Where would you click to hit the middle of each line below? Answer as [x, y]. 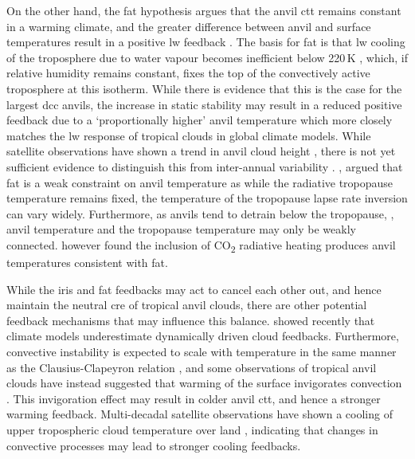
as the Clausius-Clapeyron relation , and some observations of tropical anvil [192, 367]
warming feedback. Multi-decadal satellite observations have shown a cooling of [200, 414]
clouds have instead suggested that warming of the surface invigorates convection [204, 383]
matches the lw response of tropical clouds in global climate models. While [189, 135]
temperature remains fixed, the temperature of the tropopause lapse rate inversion [207, 198]
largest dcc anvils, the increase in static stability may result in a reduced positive [204, 104]
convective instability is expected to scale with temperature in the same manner [202, 351]
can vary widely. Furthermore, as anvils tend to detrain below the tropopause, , [200, 213]
